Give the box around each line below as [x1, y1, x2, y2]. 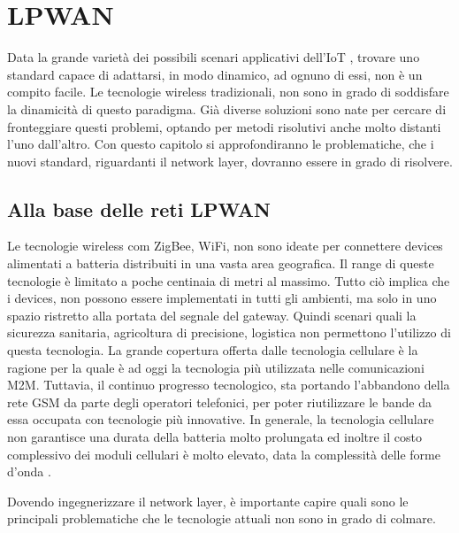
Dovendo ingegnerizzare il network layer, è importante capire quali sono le [7, 491, 409, 510]
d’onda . [7, 462, 51, 481]
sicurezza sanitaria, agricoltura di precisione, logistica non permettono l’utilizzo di [7, 323, 451, 342]
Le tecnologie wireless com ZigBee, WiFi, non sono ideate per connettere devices [7, 236, 443, 255]
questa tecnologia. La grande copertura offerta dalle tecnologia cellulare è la [7, 341, 418, 359]
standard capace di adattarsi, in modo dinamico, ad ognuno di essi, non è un [7, 65, 423, 83]
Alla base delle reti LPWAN [7, 195, 271, 222]
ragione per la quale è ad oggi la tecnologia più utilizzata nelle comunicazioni [7, 358, 425, 376]
